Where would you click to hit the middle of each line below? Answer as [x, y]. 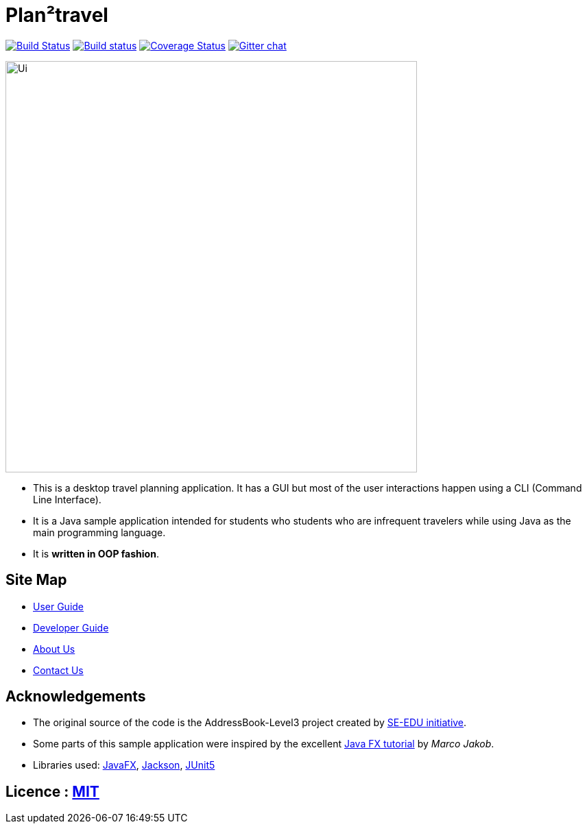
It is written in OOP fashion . [96, 553]
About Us [54, 649]
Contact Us [58, 670]
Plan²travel [57, 15]
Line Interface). [67, 499]
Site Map [36, 580]
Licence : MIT [52, 791]
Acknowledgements [76, 697]
